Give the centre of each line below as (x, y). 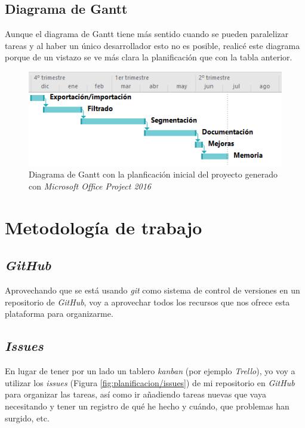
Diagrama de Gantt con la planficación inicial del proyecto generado (153, 174)
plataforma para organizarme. (59, 314)
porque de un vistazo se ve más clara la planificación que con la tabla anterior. (149, 57)
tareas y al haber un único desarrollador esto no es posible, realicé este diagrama (152, 45)
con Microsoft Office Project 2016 (90, 186)
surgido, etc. (27, 418)
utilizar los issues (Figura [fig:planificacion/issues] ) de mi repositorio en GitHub (150, 382)
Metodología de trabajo (104, 227)
